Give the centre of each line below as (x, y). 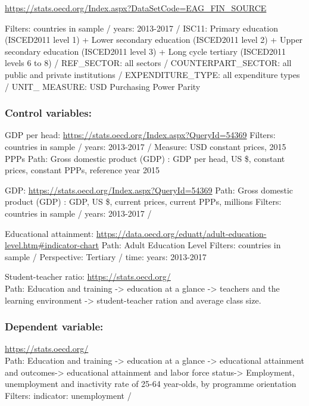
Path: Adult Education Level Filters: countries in (191, 245)
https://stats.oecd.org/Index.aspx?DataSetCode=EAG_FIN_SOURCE (136, 8)
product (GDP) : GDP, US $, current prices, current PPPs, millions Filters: (143, 202)
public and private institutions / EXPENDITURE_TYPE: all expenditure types (152, 74)
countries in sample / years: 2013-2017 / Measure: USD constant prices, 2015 (146, 146)
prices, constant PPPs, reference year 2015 (82, 170)
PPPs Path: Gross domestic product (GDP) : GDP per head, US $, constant (145, 158)
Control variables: (48, 113)
